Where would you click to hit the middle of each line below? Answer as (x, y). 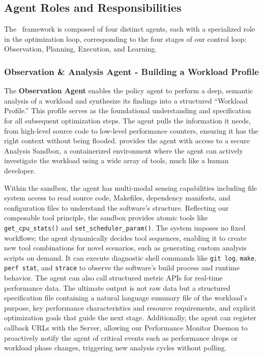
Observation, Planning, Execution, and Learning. (81, 49)
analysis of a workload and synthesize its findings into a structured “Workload (126, 100)
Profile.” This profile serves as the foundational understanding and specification (128, 110)
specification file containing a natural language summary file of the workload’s (126, 298)
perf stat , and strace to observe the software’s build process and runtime (122, 268)
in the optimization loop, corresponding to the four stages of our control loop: (125, 39)
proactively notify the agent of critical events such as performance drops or (121, 337)
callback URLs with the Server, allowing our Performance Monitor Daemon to (126, 328)
